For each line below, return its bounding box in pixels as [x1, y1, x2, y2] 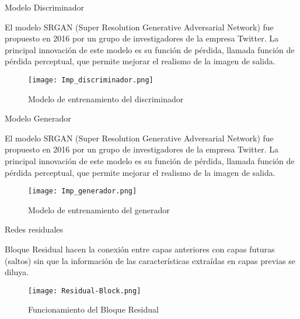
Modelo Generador [5, 112, 71, 124]
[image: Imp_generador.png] [28, 187, 137, 196]
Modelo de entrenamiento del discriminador [28, 92, 184, 105]
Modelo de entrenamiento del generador [28, 203, 170, 216]
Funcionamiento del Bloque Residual [28, 303, 159, 315]
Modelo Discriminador [5, 1, 85, 13]
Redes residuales [5, 223, 64, 235]
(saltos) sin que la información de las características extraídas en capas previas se [5, 254, 295, 266]
